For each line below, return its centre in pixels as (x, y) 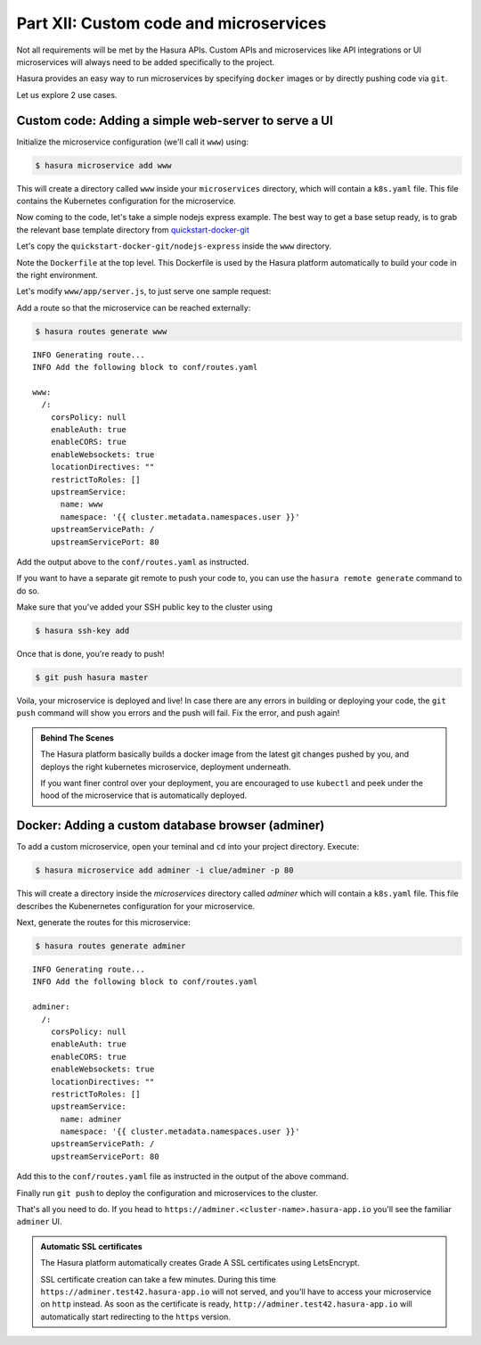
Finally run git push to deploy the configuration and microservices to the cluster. (167, 1193)
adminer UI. (39, 1222)
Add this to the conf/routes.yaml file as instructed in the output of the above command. (183, 1177)
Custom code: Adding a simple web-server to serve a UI (175, 120)
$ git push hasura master (92, 678)
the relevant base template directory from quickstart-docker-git (133, 230)
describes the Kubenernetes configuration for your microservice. (136, 906)
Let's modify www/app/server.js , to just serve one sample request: (144, 291)
